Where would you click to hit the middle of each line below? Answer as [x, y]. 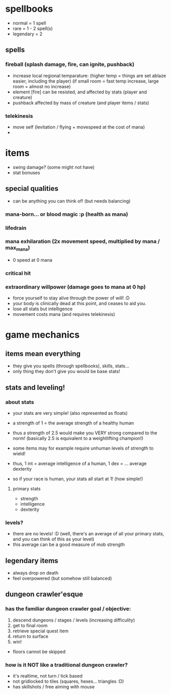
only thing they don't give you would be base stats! [66, 371]
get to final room [30, 625]
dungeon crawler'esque [44, 594]
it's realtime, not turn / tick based [47, 676]
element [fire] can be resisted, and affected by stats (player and [80, 92]
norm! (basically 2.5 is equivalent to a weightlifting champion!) [78, 438]
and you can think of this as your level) [53, 539]
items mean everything [43, 353]
